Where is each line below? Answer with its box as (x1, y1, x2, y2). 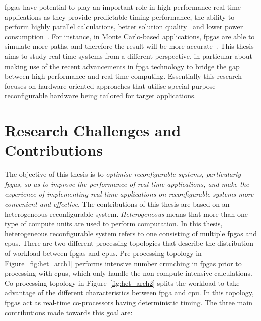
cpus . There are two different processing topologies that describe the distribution (5, 238, 253, 248)
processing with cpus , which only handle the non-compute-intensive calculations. (5, 268, 252, 278)
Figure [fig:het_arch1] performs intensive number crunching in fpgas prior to (5, 258, 242, 268)
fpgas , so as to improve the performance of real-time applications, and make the (5, 178, 249, 189)
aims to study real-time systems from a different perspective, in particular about (5, 50, 253, 61)
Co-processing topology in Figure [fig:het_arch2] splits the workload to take (5, 277, 240, 288)
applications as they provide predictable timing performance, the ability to (5, 11, 235, 22)
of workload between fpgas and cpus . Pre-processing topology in (5, 248, 202, 258)
